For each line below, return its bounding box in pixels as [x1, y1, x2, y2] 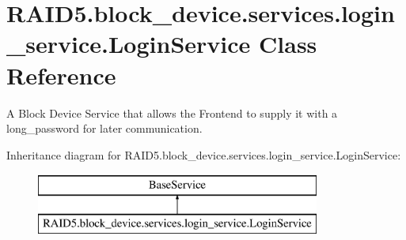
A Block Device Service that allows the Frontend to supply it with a [6, 104, 338, 121]
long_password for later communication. [6, 120, 203, 137]
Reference [6, 58, 116, 91]
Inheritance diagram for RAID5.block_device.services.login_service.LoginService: [6, 146, 401, 163]
